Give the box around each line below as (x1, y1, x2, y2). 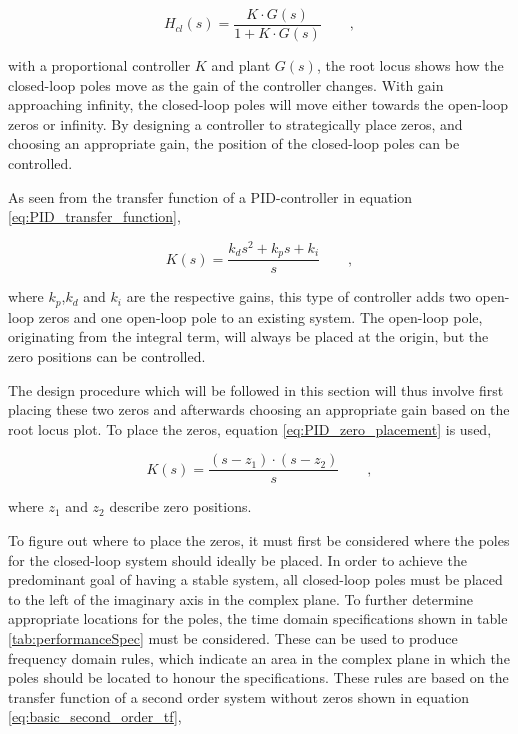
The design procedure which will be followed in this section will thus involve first (8, 379, 504, 400)
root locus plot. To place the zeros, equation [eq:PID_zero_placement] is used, (8, 418, 492, 439)
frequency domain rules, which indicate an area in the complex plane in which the (8, 647, 510, 668)
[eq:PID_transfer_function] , (8, 206, 181, 227)
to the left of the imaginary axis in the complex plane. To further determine (8, 588, 473, 609)
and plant (211, 55, 271, 76)
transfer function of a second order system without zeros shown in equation (8, 686, 470, 707)
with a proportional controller (8, 55, 191, 76)
